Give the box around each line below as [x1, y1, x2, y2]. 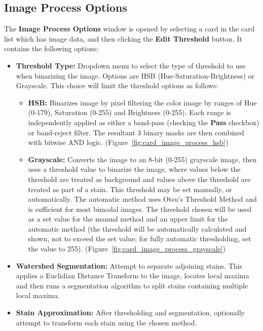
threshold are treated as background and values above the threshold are [28, 173, 251, 184]
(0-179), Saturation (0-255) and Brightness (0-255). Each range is [28, 107, 231, 118]
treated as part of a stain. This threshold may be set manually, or [28, 183, 232, 194]
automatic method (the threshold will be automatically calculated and [28, 223, 247, 234]
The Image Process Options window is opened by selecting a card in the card [4, 23, 255, 34]
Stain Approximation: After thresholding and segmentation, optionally [16, 307, 245, 318]
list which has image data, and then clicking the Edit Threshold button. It [4, 33, 242, 44]
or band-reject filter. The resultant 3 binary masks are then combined [28, 127, 244, 137]
